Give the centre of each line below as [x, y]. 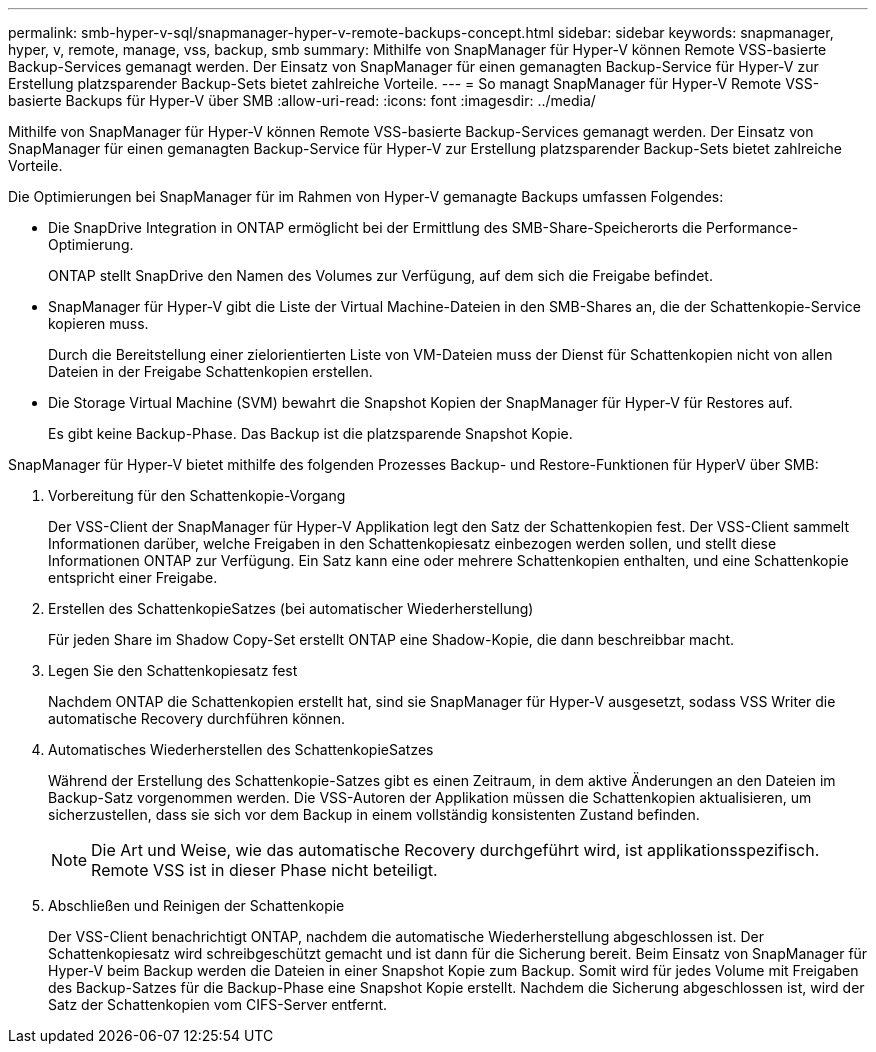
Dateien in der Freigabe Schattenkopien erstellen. [210, 371]
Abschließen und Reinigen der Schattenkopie [196, 905]
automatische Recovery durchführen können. [197, 718]
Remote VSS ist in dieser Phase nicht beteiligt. [264, 870]
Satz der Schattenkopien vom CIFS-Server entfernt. [218, 1004]
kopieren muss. [98, 323]
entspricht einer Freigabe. [133, 577]
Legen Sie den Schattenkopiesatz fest [173, 670]
